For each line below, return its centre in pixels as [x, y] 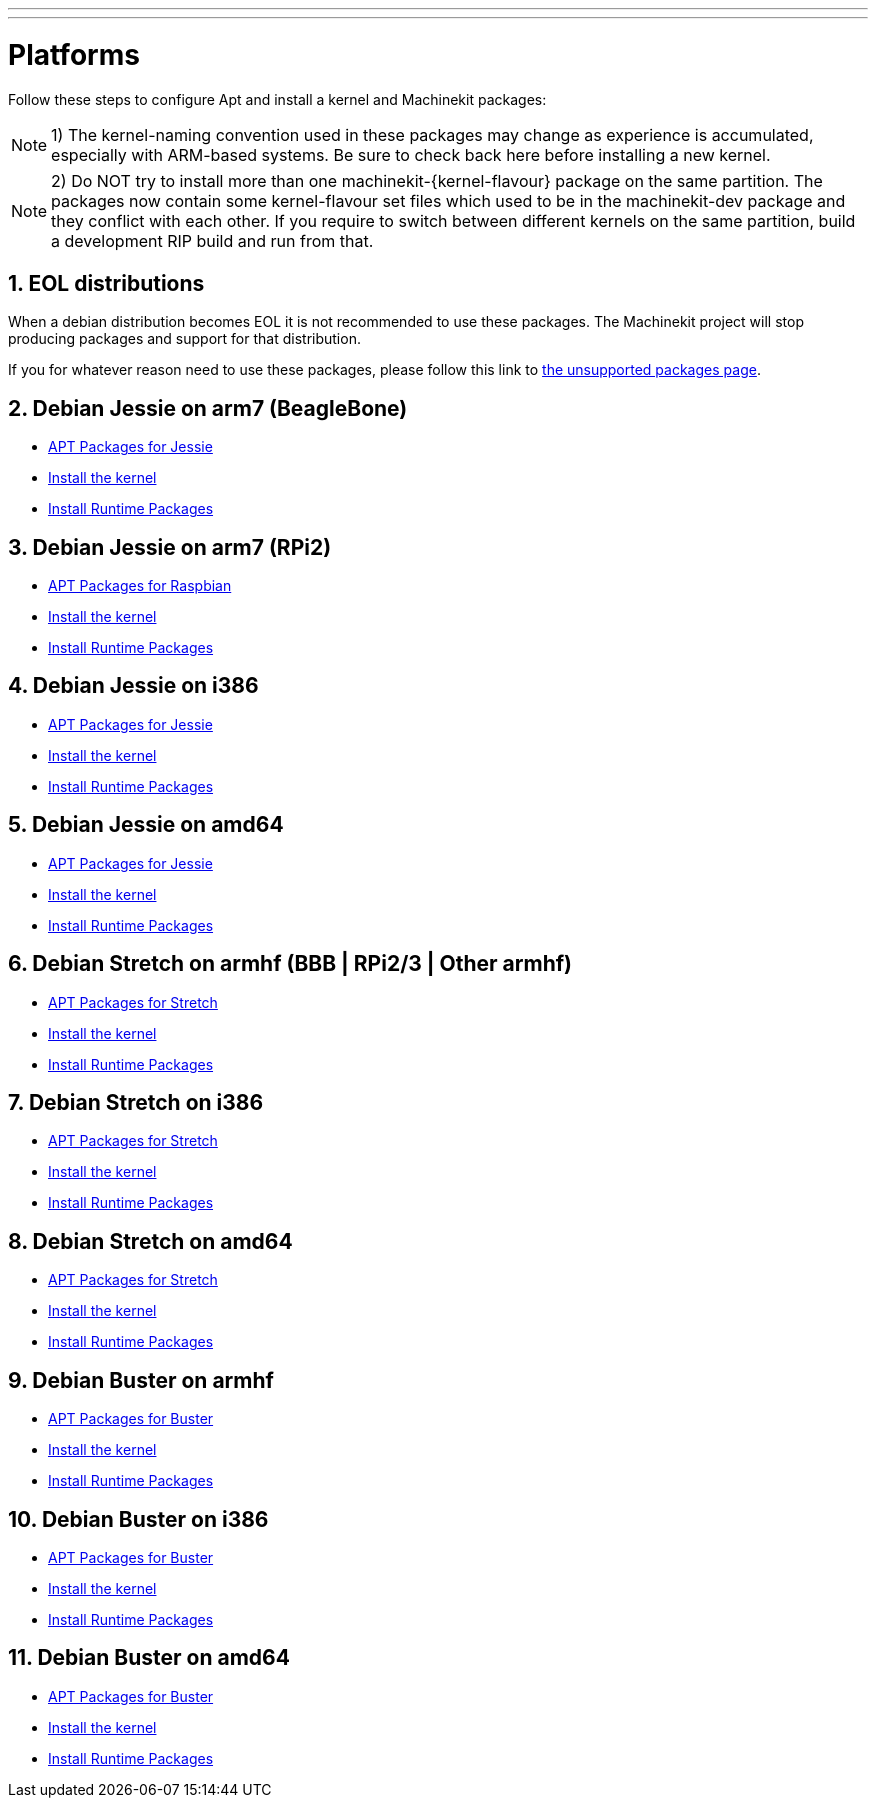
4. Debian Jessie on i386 [133, 686]
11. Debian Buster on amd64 [149, 1658]
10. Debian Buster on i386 [138, 1519]
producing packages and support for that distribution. [184, 339]
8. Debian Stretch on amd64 [150, 1241]
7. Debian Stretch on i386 [136, 1102]
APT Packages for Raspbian [140, 586]
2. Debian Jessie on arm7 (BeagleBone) [208, 408]
